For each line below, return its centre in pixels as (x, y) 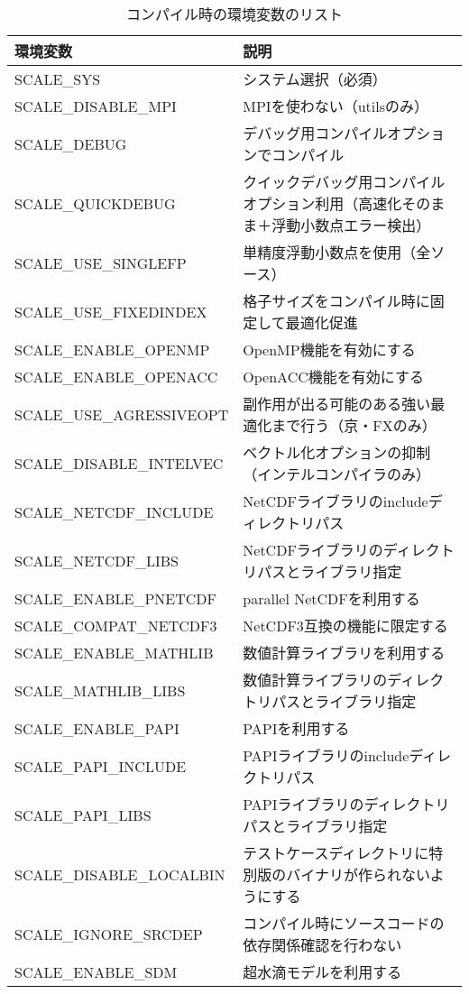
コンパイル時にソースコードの (344, 923)
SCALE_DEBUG (71, 143)
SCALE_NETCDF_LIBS (97, 560)
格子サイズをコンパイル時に (336, 301)
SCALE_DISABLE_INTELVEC (119, 463)
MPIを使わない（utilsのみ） (336, 106)
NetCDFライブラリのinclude (336, 501)
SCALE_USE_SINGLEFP (101, 262)
